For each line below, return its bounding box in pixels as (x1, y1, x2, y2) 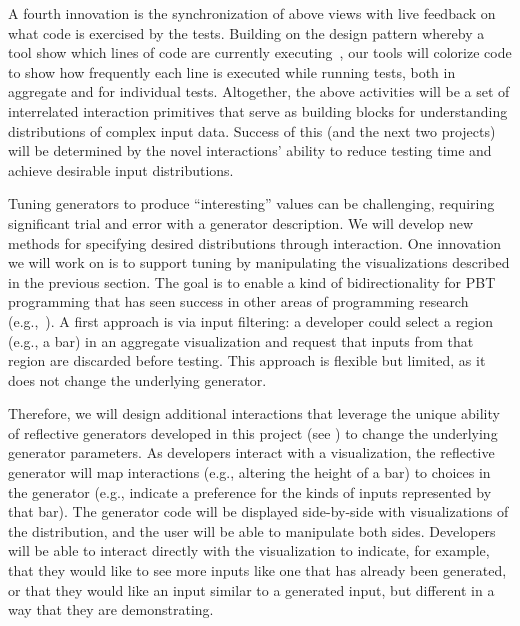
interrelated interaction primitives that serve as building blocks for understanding (8, 100, 508, 121)
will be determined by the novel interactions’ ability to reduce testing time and (8, 140, 492, 161)
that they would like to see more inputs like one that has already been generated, (8, 560, 507, 581)
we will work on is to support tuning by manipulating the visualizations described (8, 252, 510, 273)
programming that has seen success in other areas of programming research (8, 291, 469, 312)
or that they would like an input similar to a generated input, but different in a (8, 579, 495, 600)
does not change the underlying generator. (8, 369, 267, 390)
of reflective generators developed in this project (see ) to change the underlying (8, 422, 498, 443)
